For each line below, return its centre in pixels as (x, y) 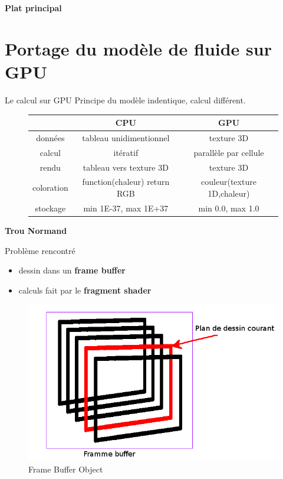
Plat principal (33, 8)
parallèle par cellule (229, 152)
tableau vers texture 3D (126, 167)
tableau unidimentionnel (126, 137)
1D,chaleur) (229, 193)
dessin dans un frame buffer (72, 270)
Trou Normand (36, 230)
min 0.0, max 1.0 (229, 208)
